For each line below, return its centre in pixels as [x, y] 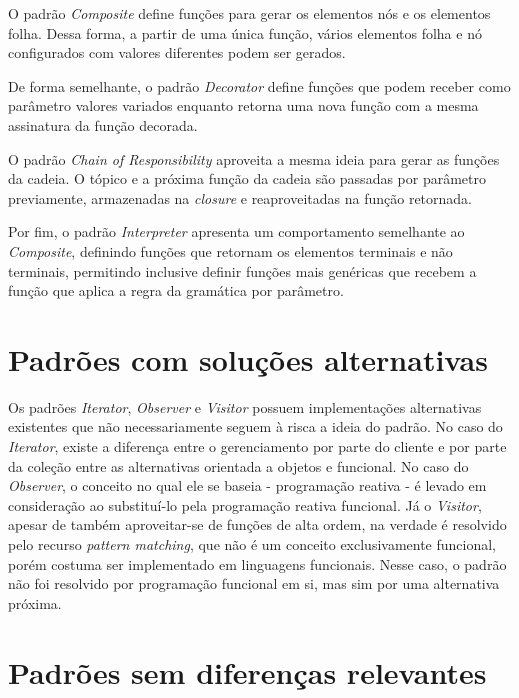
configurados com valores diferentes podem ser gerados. [177, 52]
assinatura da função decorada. [103, 124]
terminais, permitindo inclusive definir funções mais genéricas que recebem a [242, 270]
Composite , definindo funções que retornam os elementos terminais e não [230, 250]
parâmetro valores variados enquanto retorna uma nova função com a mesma [243, 105]
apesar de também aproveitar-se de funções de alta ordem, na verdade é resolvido [257, 524]
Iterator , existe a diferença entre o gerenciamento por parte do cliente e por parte [257, 446]
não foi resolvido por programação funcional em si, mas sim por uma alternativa [254, 583]
